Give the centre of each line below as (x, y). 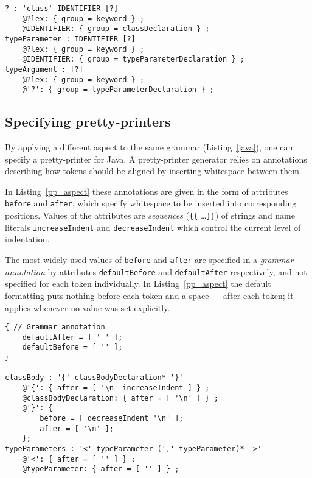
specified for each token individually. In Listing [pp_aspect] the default (138, 283)
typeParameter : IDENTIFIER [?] (70, 39)
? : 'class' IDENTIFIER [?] (62, 9)
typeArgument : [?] (44, 69)
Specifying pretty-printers (88, 121)
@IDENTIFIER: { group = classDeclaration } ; (116, 29)
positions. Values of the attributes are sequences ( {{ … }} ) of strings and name (150, 215)
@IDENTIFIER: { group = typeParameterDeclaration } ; (133, 59)
